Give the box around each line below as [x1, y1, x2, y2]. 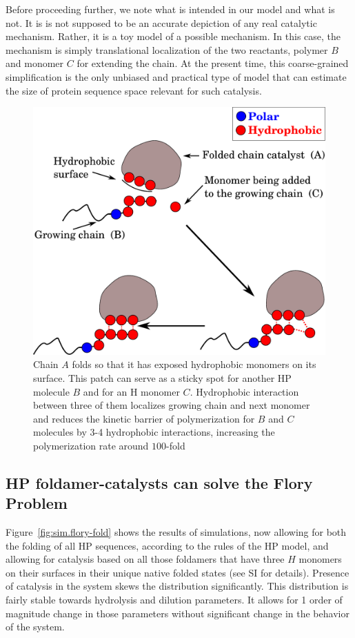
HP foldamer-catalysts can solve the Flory [6, 472, 313, 493]
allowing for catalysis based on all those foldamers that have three [6, 552, 285, 566]
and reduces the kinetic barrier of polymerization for [33, 411, 255, 425]
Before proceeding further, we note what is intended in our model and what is [6, 2, 335, 16]
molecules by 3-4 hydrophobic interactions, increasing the [33, 425, 275, 439]
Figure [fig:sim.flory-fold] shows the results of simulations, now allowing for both [6, 525, 347, 539]
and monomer [6, 56, 64, 70]
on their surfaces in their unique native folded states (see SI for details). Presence [6, 565, 349, 579]
